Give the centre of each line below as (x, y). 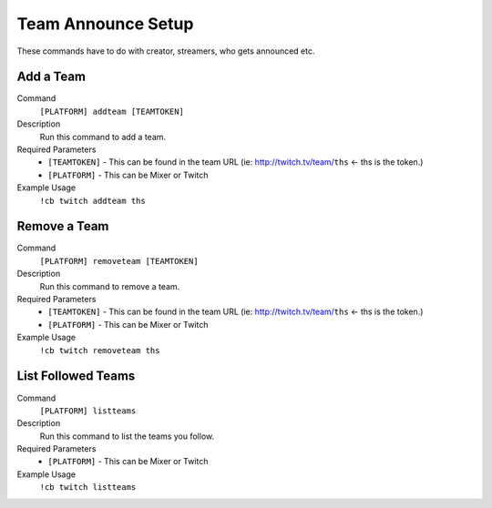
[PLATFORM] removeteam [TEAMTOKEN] (119, 261)
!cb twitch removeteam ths (100, 350)
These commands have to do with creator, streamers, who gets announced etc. (166, 51)
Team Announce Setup (105, 24)
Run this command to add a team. (103, 137)
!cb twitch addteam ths (92, 201)
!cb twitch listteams (88, 488)
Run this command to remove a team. (110, 286)
